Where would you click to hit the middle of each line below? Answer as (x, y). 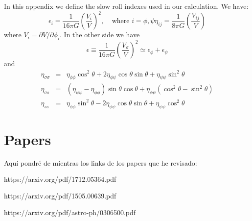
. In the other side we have (100, 35)
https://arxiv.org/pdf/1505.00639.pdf (60, 195)
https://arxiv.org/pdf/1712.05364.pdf (60, 179)
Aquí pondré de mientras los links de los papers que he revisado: (101, 162)
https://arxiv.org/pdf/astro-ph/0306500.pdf (70, 212)
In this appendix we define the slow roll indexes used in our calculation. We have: (126, 6)
